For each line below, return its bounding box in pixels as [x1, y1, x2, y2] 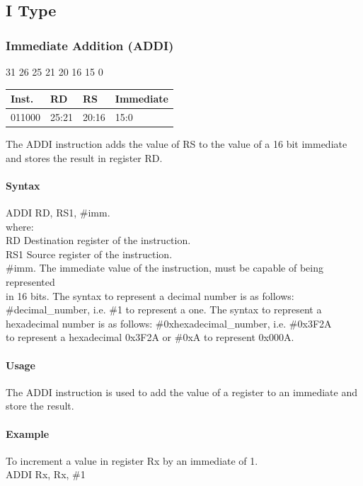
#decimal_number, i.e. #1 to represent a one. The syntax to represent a [6, 302, 322, 317]
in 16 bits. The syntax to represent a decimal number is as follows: [6, 288, 294, 303]
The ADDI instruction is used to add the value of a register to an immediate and [6, 384, 358, 399]
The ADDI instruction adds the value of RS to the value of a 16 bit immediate [6, 137, 347, 151]
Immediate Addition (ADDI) [6, 36, 174, 54]
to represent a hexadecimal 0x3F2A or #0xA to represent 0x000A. [6, 330, 294, 345]
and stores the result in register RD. [6, 150, 163, 165]
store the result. [6, 398, 74, 413]
